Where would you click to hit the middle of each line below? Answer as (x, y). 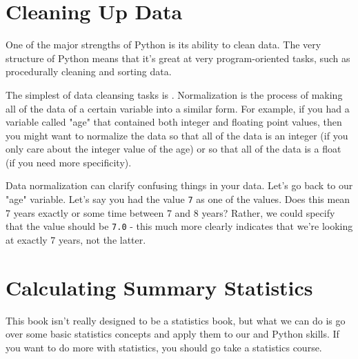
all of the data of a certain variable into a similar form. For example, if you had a (178, 108)
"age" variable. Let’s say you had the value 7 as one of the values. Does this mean (178, 199)
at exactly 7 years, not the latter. (76, 239)
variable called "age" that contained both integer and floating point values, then (174, 122)
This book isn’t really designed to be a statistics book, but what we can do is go (176, 320)
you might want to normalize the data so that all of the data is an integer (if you (177, 135)
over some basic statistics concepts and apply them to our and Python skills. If (172, 334)
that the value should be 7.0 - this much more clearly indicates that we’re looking (179, 226)
